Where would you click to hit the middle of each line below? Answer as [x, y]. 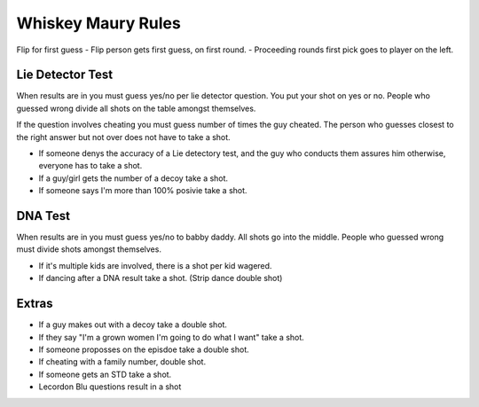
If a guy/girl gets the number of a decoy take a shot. [133, 178]
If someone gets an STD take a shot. [105, 374]
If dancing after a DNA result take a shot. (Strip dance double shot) [161, 278]
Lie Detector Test [65, 75]
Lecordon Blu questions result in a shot [110, 387]
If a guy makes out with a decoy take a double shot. [133, 325]
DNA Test [43, 216]
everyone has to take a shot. [90, 166]
